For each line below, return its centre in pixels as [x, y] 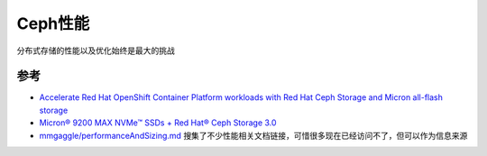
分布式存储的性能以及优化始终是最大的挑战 [96, 50]
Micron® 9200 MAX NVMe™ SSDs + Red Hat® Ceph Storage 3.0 [158, 123]
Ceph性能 [53, 23]
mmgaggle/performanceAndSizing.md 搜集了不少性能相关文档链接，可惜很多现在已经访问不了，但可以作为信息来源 [253, 135]
